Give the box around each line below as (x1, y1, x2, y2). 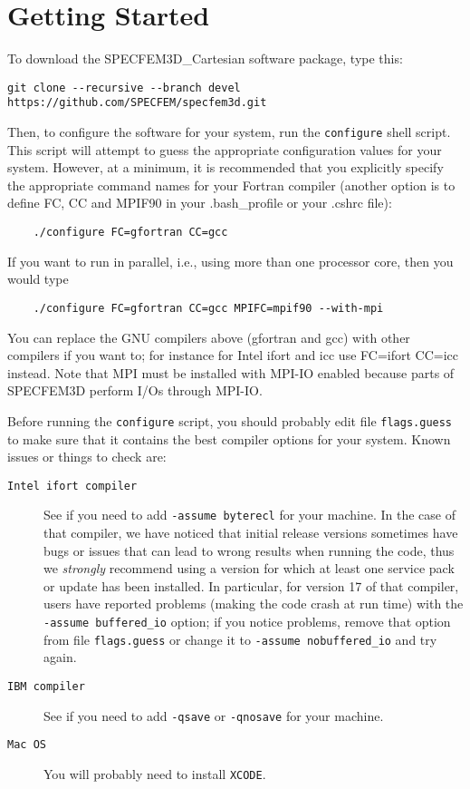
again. (43, 648, 77, 667)
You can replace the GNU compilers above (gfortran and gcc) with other (7, 327, 410, 346)
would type (7, 269, 69, 288)
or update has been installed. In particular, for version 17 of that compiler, (43, 576, 459, 595)
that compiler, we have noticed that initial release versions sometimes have (43, 523, 458, 542)
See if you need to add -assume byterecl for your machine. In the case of (43, 505, 456, 524)
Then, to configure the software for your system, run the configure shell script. (7, 122, 451, 141)
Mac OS (7, 738, 46, 752)
